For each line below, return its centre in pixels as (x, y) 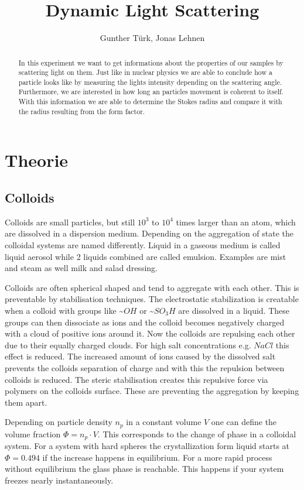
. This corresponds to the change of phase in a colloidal (197, 434)
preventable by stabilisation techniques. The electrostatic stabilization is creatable (152, 299)
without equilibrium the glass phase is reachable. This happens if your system (144, 469)
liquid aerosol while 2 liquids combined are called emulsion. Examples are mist (146, 256)
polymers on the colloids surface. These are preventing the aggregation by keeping (152, 391)
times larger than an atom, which (236, 222)
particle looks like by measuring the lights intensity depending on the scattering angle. (150, 82)
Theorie (37, 160)
